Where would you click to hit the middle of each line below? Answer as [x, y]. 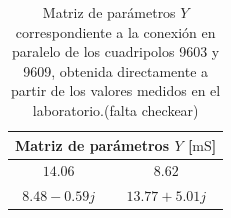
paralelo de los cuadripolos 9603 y [116, 51]
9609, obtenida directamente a [116, 70]
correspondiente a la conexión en [115, 31]
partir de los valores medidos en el [116, 90]
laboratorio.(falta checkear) [115, 109]
